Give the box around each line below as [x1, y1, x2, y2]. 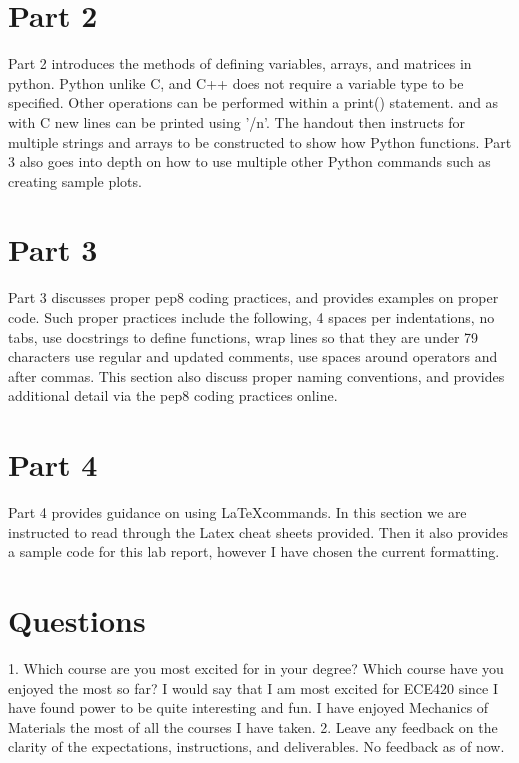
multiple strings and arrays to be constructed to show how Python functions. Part [8, 131, 512, 152]
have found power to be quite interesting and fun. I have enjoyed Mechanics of [8, 697, 489, 718]
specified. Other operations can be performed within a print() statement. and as [8, 92, 499, 113]
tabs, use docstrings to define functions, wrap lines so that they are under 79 [8, 326, 479, 347]
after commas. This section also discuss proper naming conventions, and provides [8, 365, 505, 386]
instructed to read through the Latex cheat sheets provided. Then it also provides [8, 521, 509, 542]
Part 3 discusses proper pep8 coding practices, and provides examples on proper [8, 287, 499, 308]
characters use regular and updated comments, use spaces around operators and [8, 346, 498, 367]
